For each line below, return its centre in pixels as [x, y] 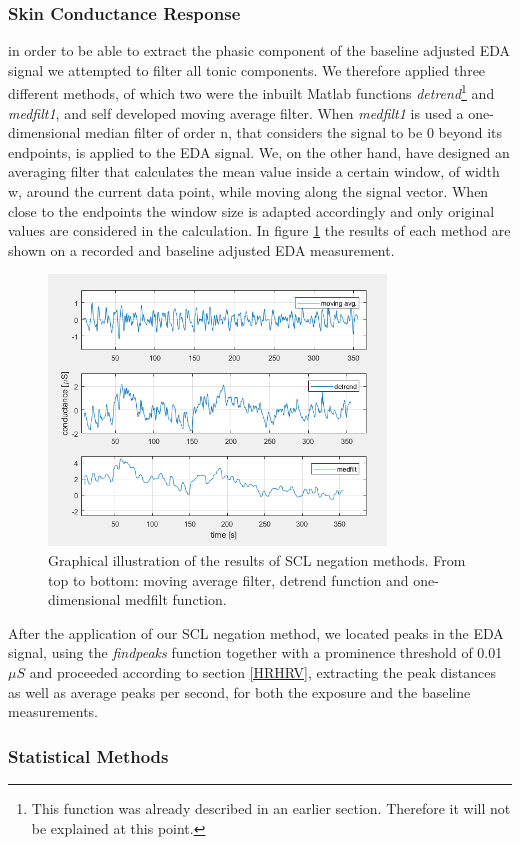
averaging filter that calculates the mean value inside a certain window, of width [254, 171]
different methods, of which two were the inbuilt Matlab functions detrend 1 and [251, 92]
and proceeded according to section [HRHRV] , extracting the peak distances [262, 671]
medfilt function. [176, 599]
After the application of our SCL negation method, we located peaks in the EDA [256, 632]
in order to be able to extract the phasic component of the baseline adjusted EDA [259, 50]
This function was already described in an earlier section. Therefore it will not [271, 807]
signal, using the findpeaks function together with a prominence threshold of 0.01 [255, 652]
